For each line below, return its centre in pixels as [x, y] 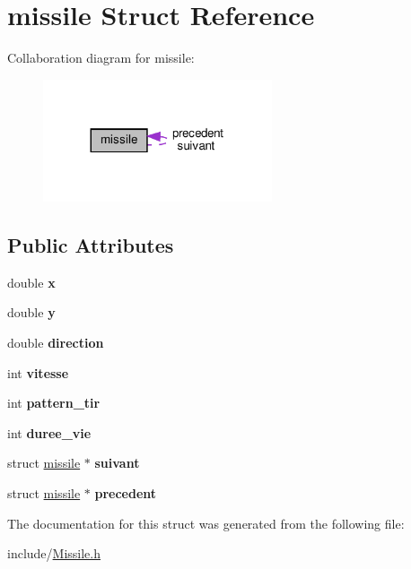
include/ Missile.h [54, 553]
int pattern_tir [54, 403]
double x [31, 282]
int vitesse [38, 372]
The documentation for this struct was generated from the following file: [206, 523]
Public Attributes [91, 244]
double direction [56, 342]
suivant [117, 463]
